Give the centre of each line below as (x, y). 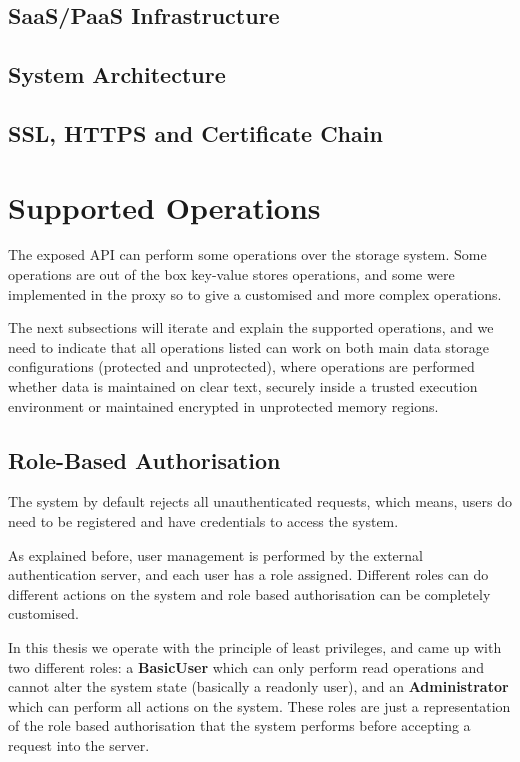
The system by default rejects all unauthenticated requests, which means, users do (260, 501)
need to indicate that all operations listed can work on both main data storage (249, 346)
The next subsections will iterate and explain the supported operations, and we (251, 327)
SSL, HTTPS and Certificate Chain (195, 132)
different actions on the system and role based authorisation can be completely (249, 593)
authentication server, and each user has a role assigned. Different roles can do (248, 574)
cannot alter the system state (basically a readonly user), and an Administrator (258, 686)
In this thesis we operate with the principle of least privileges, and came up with (255, 646)
